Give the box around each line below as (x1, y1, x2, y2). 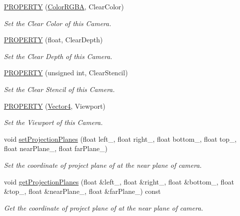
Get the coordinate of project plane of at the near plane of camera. (4, 202, 203, 213)
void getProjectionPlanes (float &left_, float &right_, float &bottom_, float (4, 176, 234, 186)
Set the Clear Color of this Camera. (4, 18, 111, 28)
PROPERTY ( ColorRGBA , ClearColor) (4, 1, 124, 11)
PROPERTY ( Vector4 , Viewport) (4, 100, 106, 111)
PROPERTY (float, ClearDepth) (4, 34, 103, 45)
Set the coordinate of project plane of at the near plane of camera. (4, 159, 202, 170)
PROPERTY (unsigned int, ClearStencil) (4, 67, 128, 78)
